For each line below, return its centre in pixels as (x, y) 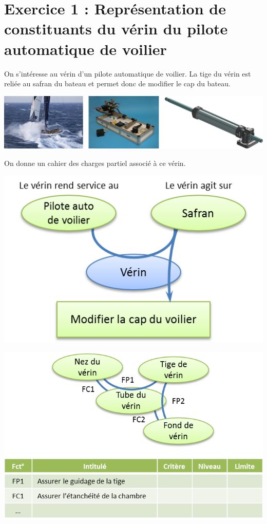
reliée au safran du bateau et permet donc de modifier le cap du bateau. (117, 83)
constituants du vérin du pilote (116, 29)
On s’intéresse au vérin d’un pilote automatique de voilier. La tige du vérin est (128, 73)
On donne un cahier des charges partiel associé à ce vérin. (95, 163)
